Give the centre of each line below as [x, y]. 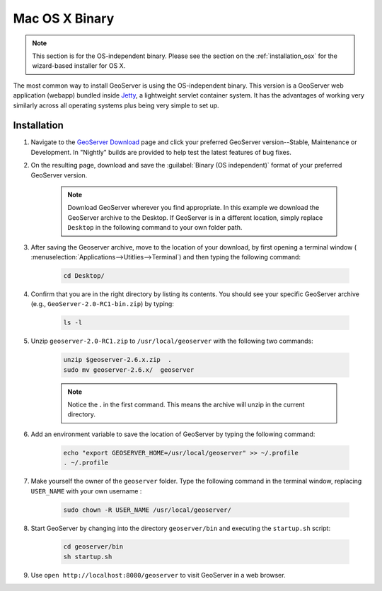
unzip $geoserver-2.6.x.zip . [118, 360]
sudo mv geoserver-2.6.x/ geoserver [129, 370]
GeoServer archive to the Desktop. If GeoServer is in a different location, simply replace [195, 217]
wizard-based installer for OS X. [79, 66]
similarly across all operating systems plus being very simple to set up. [116, 105]
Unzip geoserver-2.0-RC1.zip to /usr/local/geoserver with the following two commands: [172, 341]
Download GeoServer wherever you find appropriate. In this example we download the [193, 208]
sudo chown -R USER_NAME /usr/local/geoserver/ [147, 510]
